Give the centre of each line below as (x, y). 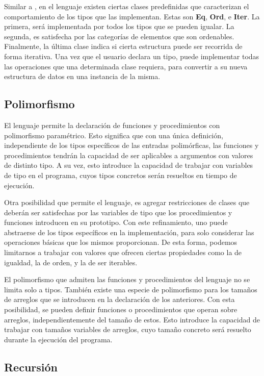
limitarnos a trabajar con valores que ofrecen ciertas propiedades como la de (123, 252)
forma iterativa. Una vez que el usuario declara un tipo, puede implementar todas (132, 56)
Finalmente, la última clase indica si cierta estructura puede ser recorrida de (123, 46)
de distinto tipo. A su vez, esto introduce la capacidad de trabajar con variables (129, 165)
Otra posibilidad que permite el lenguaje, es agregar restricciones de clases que (127, 202)
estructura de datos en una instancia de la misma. (82, 76)
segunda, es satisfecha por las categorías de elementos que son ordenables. (119, 36)
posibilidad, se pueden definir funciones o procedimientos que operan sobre (121, 309)
